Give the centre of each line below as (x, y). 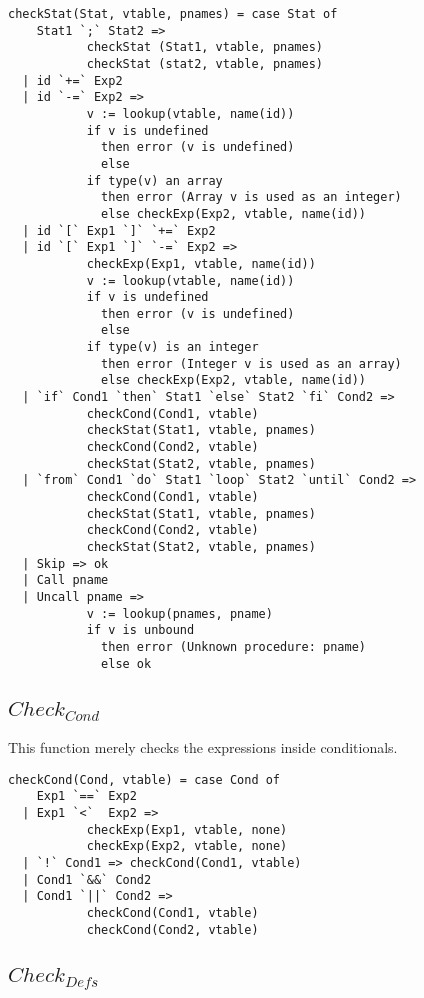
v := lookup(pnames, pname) (179, 613)
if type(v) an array (154, 180)
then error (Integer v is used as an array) (251, 363)
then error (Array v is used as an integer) (251, 197)
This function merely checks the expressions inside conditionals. (203, 747)
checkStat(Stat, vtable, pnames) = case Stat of (173, 14)
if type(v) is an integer (172, 347)
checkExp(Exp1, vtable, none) (187, 829)
